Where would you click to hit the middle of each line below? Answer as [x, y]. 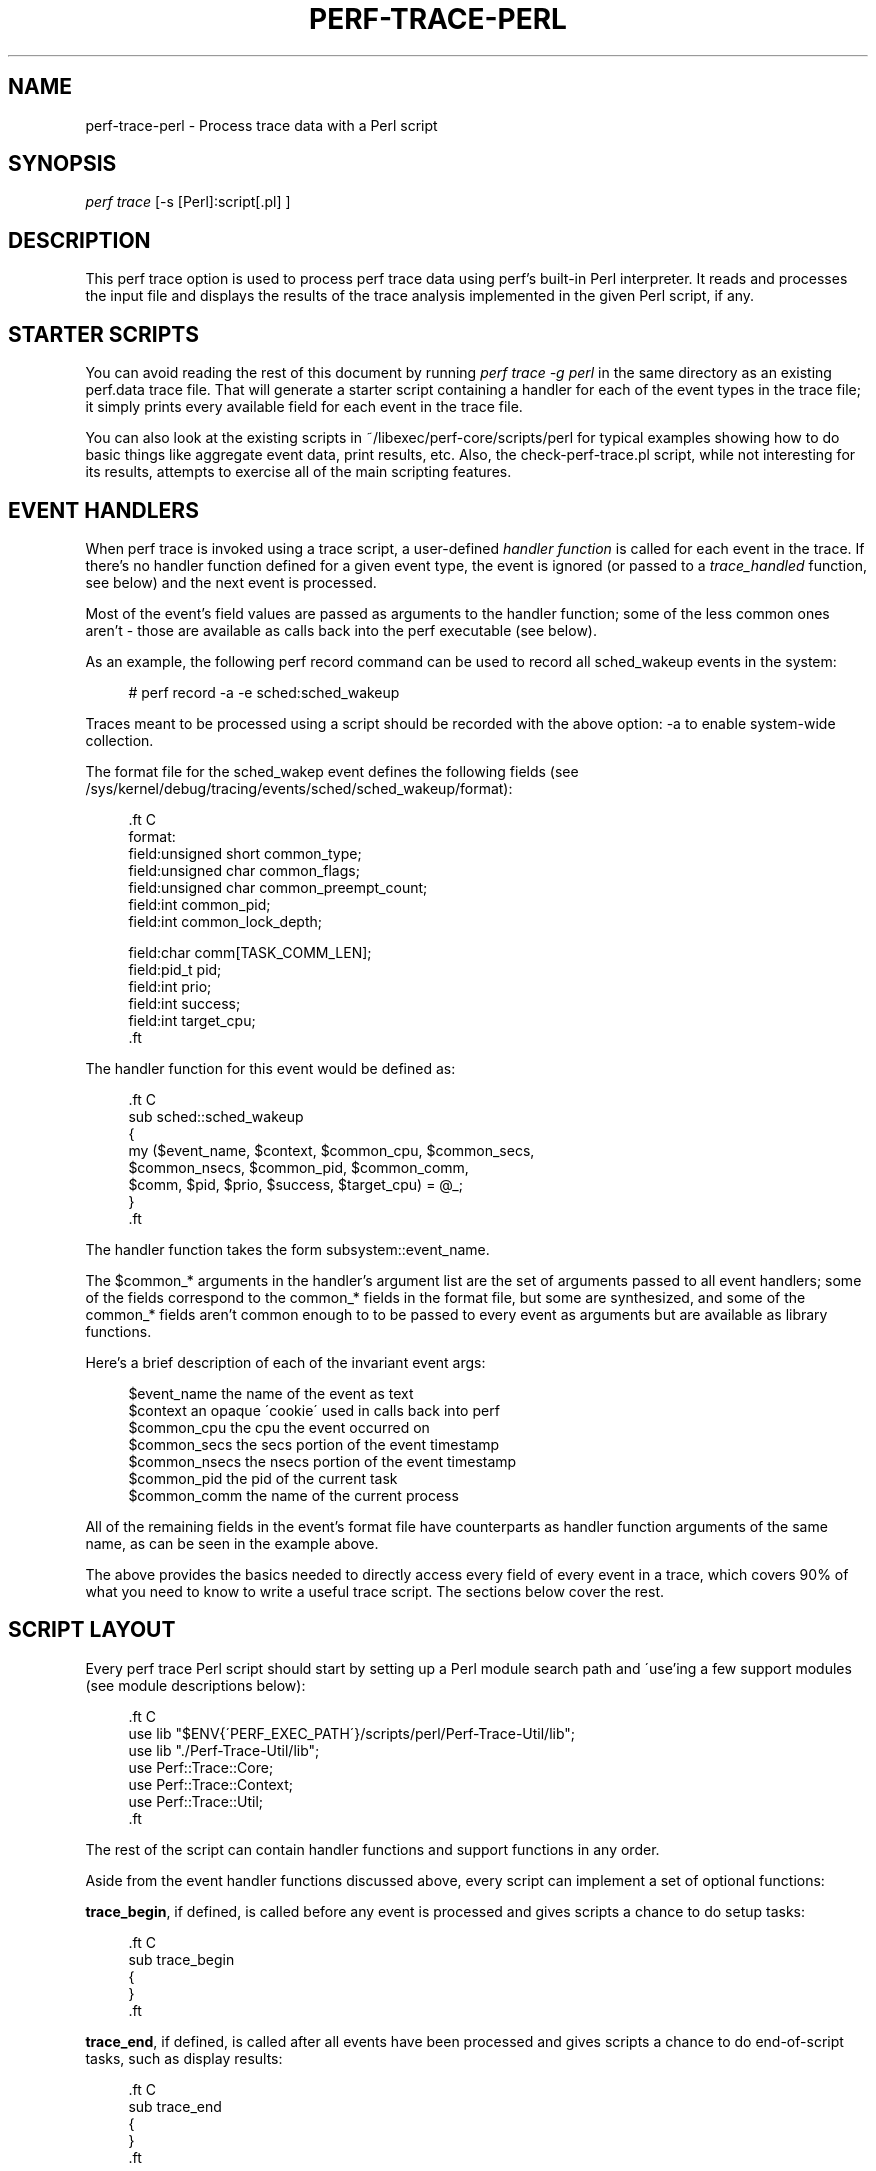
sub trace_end [175, 2106]
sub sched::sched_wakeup [216, 1116]
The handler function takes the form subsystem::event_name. [287, 1249]
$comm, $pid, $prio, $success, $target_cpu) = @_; [295, 1184]
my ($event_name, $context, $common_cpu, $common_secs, [331, 1150]
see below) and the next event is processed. [231, 582]
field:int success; [184, 1003]
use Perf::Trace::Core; [201, 1767]
